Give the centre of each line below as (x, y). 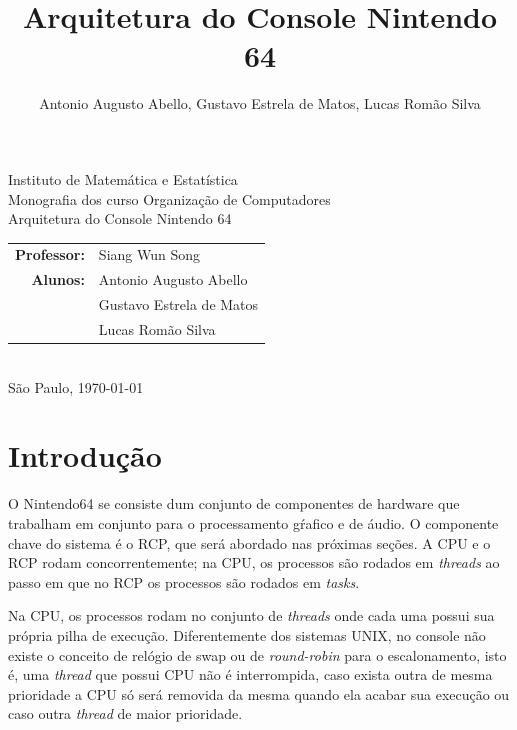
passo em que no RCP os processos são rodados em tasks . (184, 581)
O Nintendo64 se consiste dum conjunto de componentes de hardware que (234, 503)
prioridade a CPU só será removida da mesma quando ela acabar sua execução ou (259, 693)
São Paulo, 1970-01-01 (76, 386)
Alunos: (58, 279)
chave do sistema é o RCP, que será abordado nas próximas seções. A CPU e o (249, 542)
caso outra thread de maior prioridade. (125, 713)
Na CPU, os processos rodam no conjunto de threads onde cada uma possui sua (251, 615)
